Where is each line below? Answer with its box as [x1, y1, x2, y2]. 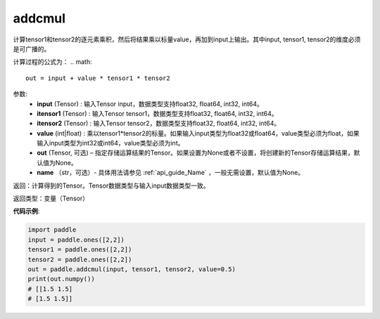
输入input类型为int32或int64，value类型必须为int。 [37, 139, 184, 148]
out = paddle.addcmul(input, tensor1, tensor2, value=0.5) [27, 265, 236, 273]
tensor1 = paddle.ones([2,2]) [27, 246, 132, 254]
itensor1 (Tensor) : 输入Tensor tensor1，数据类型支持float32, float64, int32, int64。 [37, 109, 278, 117]
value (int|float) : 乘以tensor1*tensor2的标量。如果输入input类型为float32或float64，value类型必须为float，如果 [37, 129, 360, 137]
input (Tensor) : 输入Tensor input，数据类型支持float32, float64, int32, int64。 [37, 99, 263, 108]
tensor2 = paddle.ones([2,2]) [27, 255, 132, 263]
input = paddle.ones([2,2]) [27, 235, 125, 244]
